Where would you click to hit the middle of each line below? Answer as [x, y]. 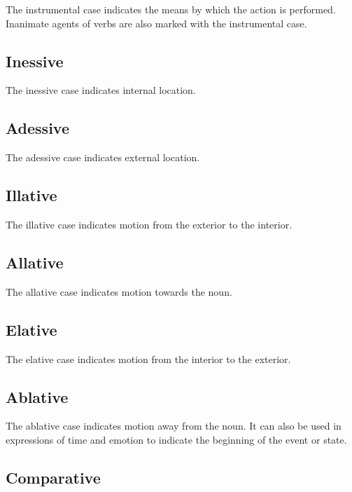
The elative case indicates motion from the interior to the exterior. [148, 358]
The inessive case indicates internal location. [101, 90]
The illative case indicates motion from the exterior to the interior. [149, 224]
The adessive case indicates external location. [103, 157]
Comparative [53, 477]
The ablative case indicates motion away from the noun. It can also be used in [174, 426]
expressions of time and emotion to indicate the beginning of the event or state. [176, 439]
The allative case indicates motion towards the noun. [119, 291]
